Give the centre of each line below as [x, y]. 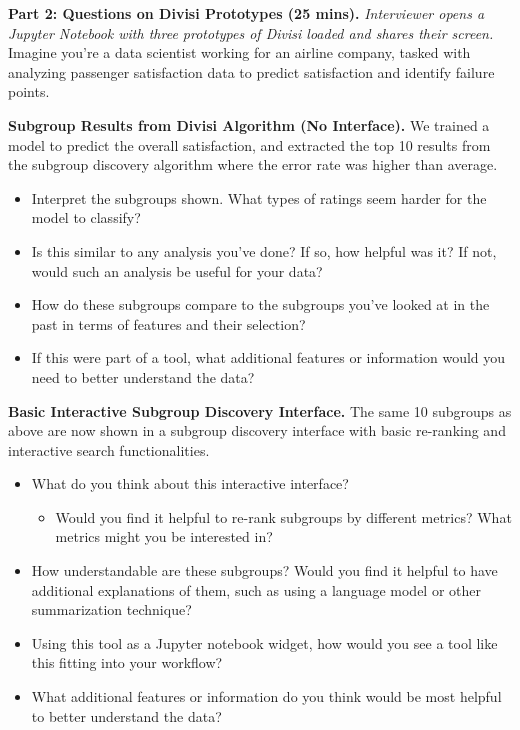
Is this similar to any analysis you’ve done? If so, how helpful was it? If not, [264, 250]
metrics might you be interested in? [164, 536]
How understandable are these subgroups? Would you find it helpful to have [264, 570]
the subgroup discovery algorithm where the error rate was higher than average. [253, 164]
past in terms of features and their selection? [168, 323]
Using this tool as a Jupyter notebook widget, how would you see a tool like [264, 642]
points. [29, 91]
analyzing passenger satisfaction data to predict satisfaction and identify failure [251, 71]
